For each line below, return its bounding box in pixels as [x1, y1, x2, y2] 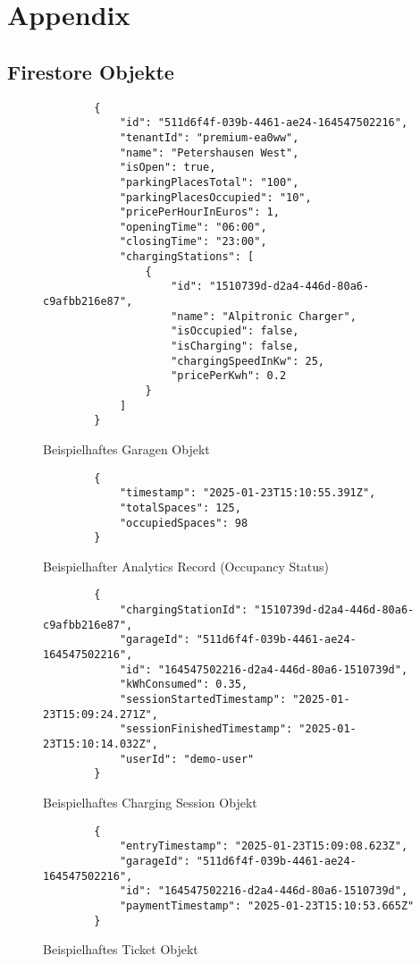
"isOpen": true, [119, 161, 216, 174]
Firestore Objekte [7, 57, 174, 85]
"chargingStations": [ [119, 250, 255, 264]
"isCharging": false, [171, 340, 299, 353]
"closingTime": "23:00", [119, 235, 267, 249]
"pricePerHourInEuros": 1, [119, 206, 280, 219]
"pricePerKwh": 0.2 [171, 369, 287, 383]
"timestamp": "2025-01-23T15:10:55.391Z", [119, 486, 376, 500]
